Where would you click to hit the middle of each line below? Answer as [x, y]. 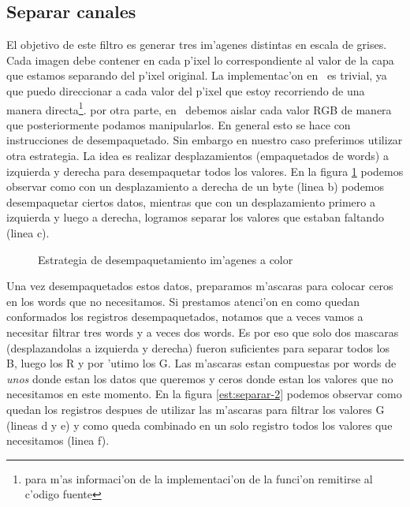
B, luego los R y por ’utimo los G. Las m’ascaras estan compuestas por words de [201, 363]
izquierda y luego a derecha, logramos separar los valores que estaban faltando [195, 217]
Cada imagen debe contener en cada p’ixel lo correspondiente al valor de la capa [200, 60]
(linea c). [28, 232]
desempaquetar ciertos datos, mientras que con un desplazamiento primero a [191, 201]
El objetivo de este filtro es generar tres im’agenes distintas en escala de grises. [197, 45]
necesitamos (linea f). [58, 440]
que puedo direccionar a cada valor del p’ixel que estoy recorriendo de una [186, 90]
